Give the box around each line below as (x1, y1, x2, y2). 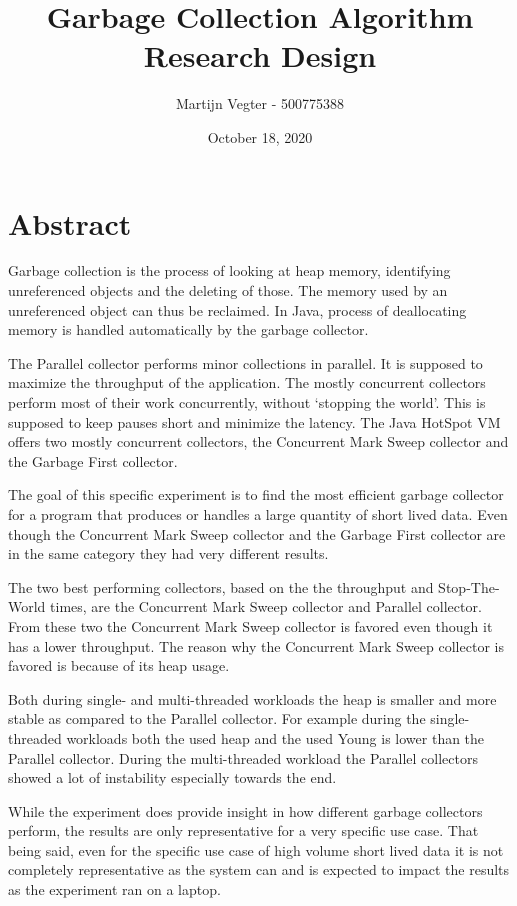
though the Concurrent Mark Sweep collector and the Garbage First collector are (8, 523, 506, 544)
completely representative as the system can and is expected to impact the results (8, 859, 510, 880)
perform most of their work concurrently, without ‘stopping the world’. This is (8, 392, 486, 412)
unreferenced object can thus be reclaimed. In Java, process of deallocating (8, 299, 467, 320)
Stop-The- (438, 576, 500, 597)
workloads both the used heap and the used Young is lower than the (66, 727, 485, 748)
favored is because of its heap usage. (8, 655, 230, 676)
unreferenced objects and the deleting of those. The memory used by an (8, 280, 448, 301)
